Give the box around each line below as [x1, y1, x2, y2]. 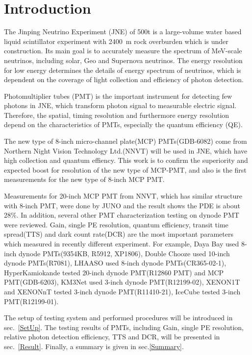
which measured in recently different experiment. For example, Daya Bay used [4, 239, 239, 248]
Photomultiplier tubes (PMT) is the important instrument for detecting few [4, 90, 232, 101]
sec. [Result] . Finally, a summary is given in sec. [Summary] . [4, 341, 184, 351]
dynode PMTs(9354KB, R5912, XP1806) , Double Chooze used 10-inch [18, 248, 230, 258]
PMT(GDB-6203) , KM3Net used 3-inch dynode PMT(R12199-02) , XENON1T [4, 277, 240, 287]
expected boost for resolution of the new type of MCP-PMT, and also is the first [4, 164, 247, 175]
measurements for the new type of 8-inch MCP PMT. [4, 174, 165, 184]
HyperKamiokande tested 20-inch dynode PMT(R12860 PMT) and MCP [4, 267, 224, 277]
